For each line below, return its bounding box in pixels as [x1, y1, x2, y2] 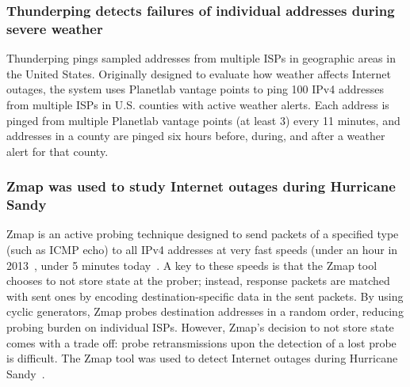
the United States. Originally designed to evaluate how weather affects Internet [6, 65, 391, 82]
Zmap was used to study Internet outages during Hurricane [6, 176, 396, 196]
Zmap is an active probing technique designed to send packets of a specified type [6, 226, 399, 242]
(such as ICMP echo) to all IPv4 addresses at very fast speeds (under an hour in [6, 241, 398, 258]
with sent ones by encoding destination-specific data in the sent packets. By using [6, 287, 404, 304]
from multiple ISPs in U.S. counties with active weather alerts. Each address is [6, 96, 389, 112]
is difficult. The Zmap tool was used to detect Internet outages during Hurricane [6, 350, 398, 366]
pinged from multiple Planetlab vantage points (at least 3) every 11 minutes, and [6, 112, 400, 128]
